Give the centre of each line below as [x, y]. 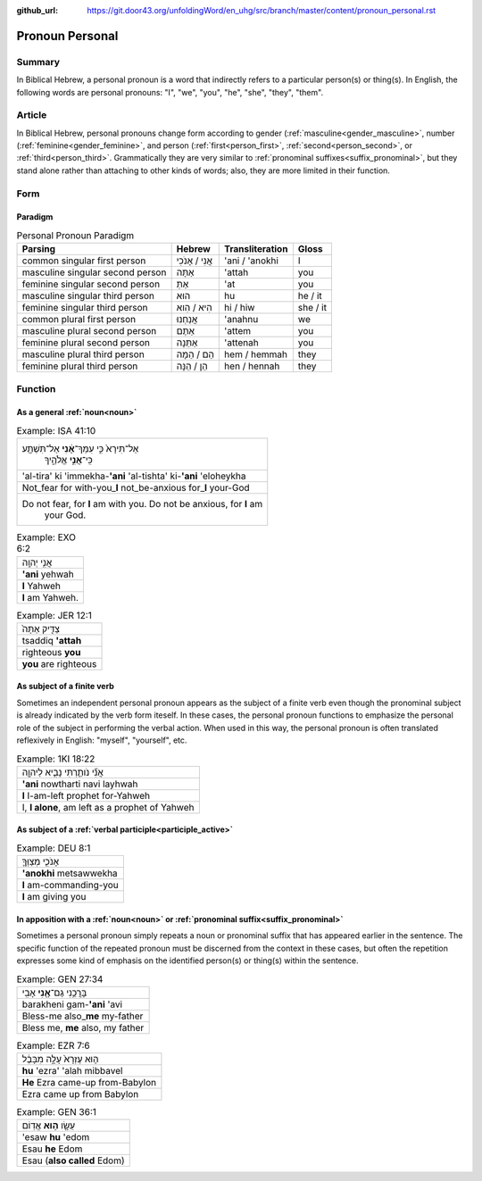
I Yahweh [42, 586]
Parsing [39, 249]
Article [32, 115]
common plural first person [79, 320]
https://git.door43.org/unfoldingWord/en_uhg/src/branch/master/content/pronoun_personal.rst [262, 10]
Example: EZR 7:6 [53, 1045]
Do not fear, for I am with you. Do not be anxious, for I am [142, 504]
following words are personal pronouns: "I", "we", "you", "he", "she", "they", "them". [170, 92]
